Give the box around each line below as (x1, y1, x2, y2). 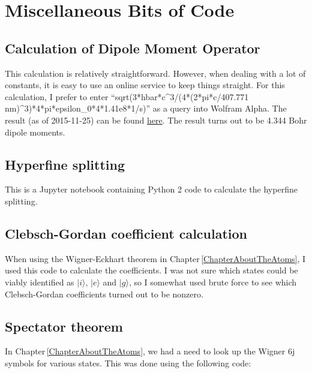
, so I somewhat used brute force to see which (128, 275, 297, 288)
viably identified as (5, 275, 74, 288)
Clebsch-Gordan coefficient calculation (5, 224, 247, 242)
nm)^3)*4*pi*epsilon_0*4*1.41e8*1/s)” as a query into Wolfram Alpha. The (5, 102, 287, 115)
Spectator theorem (5, 317, 123, 335)
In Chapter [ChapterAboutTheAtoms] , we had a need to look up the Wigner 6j (5, 345, 295, 357)
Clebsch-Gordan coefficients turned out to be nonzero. (5, 287, 203, 300)
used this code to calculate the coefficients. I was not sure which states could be (5, 264, 298, 276)
